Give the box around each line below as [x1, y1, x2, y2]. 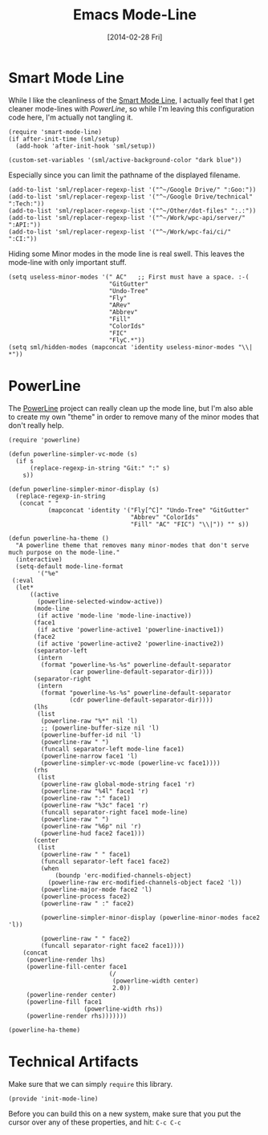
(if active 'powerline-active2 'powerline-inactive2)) [37, 640, 225, 648]
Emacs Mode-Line [73, 6, 197, 24]
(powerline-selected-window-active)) [37, 597, 163, 605]
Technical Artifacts [8, 1052, 139, 1071]
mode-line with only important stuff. [8, 257, 127, 266]
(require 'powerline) [8, 436, 81, 444]
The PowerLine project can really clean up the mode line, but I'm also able [8, 403, 254, 413]
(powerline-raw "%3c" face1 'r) [40, 801, 149, 809]
